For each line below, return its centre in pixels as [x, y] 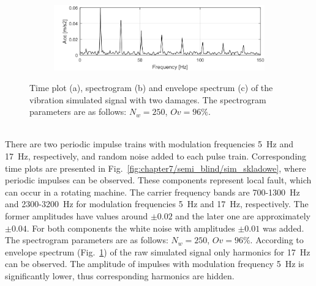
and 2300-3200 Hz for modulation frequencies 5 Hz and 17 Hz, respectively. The [157, 204]
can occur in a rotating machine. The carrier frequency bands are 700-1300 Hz [152, 192]
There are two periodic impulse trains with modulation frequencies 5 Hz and [149, 144]
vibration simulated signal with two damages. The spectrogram [148, 99]
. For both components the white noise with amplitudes [131, 228]
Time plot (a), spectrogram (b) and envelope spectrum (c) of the [151, 87]
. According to [277, 240]
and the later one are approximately [243, 215]
